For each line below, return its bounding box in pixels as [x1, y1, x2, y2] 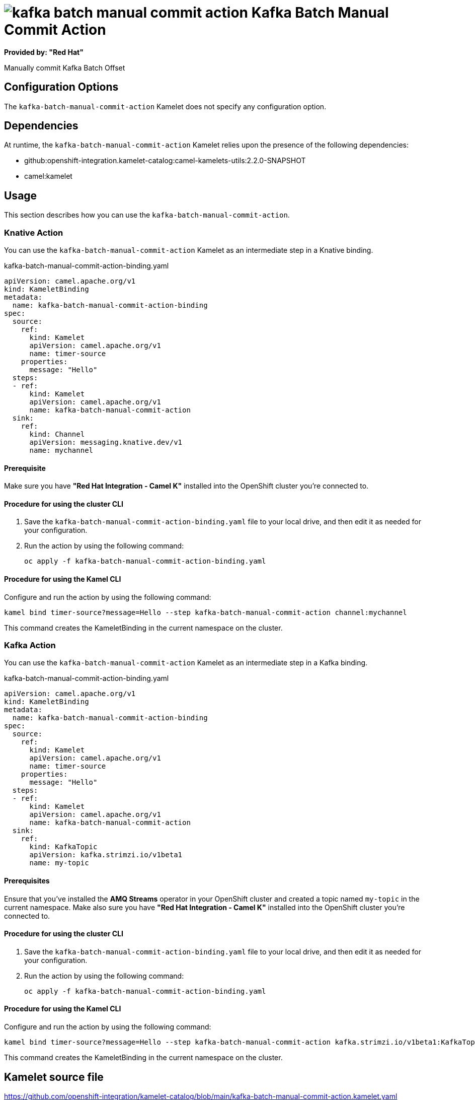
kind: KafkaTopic [29, 843, 98, 851]
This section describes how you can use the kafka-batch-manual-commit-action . [4, 211, 290, 220]
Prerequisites [4, 876, 50, 885]
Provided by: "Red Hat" [4, 47, 84, 56]
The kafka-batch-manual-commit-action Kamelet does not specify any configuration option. [4, 102, 327, 111]
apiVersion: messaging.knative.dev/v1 [29, 438, 183, 447]
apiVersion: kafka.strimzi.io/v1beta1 [29, 851, 183, 859]
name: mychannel [29, 446, 94, 455]
